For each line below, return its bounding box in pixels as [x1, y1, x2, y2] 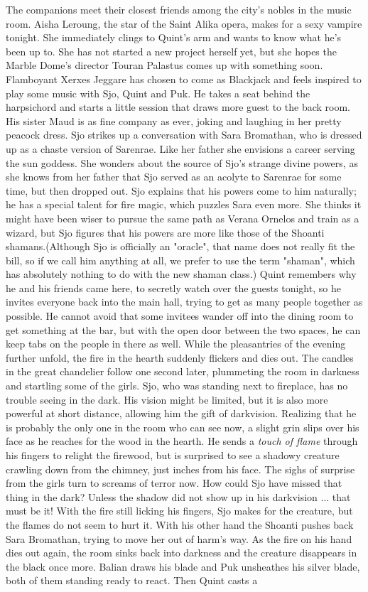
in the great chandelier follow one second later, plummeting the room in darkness [6, 364, 359, 379]
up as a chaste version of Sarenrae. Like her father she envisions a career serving [6, 141, 355, 156]
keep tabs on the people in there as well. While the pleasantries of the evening [6, 336, 346, 351]
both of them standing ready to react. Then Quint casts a [6, 573, 258, 588]
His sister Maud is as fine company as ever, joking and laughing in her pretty [6, 113, 342, 128]
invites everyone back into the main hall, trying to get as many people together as [6, 294, 363, 309]
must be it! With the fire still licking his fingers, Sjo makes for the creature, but [6, 503, 353, 518]
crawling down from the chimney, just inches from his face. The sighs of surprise [6, 461, 355, 476]
